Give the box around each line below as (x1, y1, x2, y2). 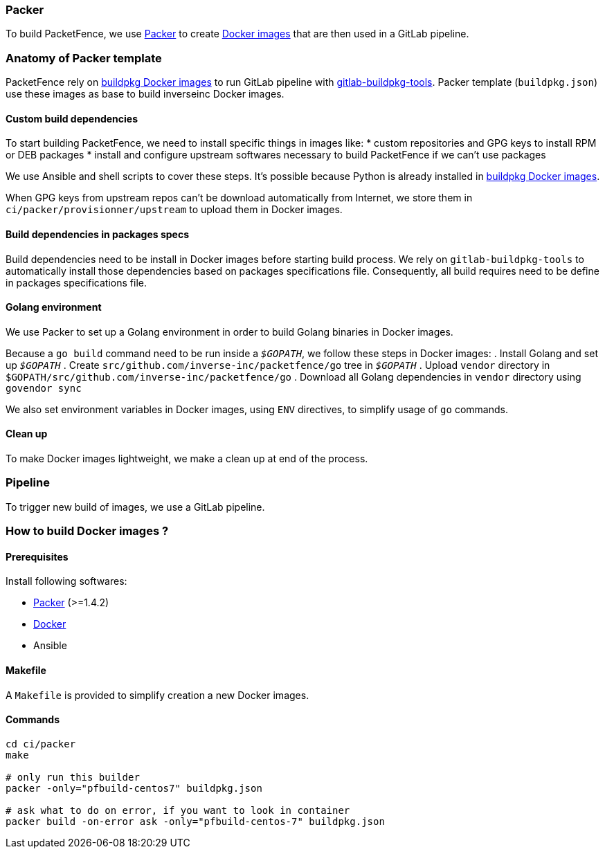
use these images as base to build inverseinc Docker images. (6, 88, 285, 100)
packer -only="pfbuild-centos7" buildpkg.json (6, 782, 262, 794)
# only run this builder (6, 771, 140, 783)
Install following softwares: (6, 575, 127, 588)
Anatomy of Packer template (6, 51, 162, 65)
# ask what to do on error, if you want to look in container (6, 804, 350, 816)
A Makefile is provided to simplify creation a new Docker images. (6, 689, 309, 701)
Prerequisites (6, 550, 69, 563)
